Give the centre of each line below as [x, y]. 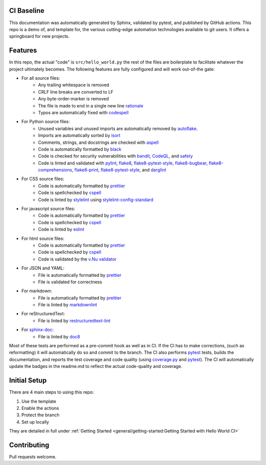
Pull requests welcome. [33, 457]
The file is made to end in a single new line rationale [91, 105]
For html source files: [43, 238]
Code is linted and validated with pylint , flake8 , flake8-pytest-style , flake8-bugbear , [123, 163]
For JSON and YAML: [43, 268]
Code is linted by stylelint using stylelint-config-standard [96, 199]
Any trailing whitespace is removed [74, 85]
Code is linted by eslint [61, 230]
